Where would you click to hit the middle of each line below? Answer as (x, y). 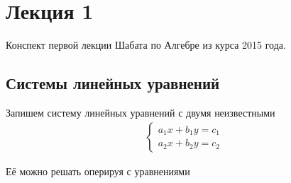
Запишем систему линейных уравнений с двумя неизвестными (141, 112)
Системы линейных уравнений (113, 83)
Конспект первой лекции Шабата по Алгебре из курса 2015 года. (146, 45)
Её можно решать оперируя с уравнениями (98, 171)
